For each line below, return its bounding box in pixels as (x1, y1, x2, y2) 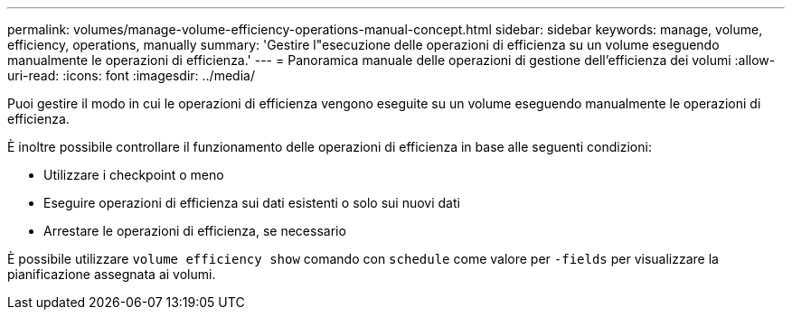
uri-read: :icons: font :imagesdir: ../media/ (7, 68, 255, 83)
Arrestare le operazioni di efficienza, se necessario (43, 223, 346, 238)
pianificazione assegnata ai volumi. (7, 266, 216, 282)
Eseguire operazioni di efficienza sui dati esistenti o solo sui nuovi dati (43, 195, 460, 210)
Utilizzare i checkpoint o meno (43, 167, 224, 182)
